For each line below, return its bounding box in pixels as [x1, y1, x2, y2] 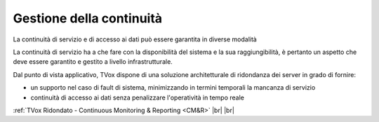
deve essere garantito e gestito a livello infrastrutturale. [13, 57, 173, 66]
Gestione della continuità [13, 11, 163, 26]
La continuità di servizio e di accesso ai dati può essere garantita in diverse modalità [13, 35, 258, 43]
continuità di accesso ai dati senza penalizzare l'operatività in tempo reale [30, 93, 245, 102]
